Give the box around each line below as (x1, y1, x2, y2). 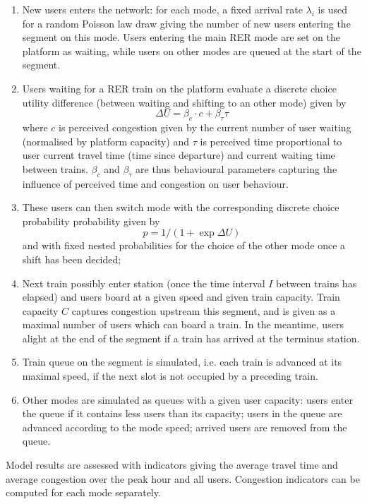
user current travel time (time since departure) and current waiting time (22, 148, 335, 162)
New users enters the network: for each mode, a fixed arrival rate (22, 2, 303, 16)
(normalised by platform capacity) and (22, 133, 190, 148)
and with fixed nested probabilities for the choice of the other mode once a (22, 238, 346, 253)
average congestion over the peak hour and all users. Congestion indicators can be (6, 471, 360, 486)
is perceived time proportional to (200, 133, 342, 148)
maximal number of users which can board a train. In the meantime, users (22, 317, 344, 332)
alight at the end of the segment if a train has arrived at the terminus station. (22, 330, 360, 345)
